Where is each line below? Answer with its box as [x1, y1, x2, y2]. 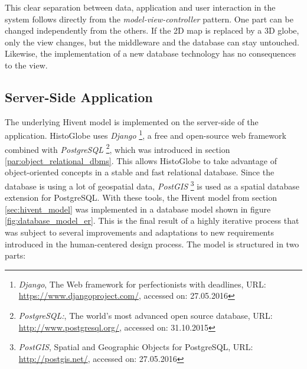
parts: [5, 249, 26, 262]
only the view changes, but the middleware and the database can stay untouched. [5, 35, 299, 48]
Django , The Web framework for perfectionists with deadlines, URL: [18, 277, 266, 290]
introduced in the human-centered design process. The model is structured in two [5, 237, 299, 250]
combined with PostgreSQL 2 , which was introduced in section [5, 141, 230, 155]
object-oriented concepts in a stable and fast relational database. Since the [5, 166, 275, 178]
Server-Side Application [5, 87, 153, 106]
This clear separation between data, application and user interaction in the [5, 1, 276, 13]
